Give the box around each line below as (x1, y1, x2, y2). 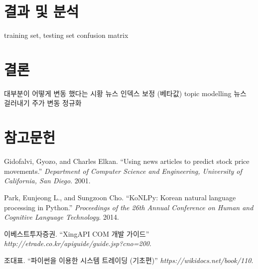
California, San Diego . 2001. (4, 175, 91, 186)
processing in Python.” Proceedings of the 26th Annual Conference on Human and (4, 202, 254, 212)
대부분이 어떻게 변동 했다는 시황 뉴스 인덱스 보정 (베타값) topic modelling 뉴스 (4, 88, 247, 98)
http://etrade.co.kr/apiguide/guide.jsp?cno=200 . (4, 238, 151, 249)
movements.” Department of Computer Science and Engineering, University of (4, 165, 242, 176)
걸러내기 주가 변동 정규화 (4, 98, 82, 108)
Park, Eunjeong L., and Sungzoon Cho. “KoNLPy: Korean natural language (4, 192, 236, 202)
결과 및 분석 (4, 1, 79, 21)
